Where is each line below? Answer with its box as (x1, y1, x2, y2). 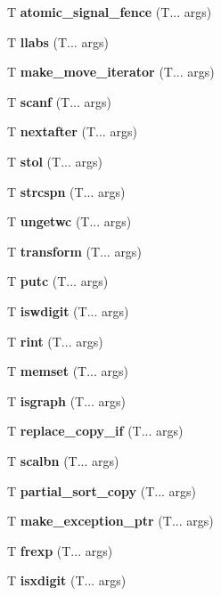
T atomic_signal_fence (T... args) (7, 3, 212, 20)
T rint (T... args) (7, 331, 103, 350)
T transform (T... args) (7, 241, 142, 260)
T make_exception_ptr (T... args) (7, 511, 214, 530)
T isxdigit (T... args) (7, 571, 127, 590)
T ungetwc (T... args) (7, 212, 132, 231)
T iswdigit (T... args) (7, 301, 129, 320)
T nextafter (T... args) (7, 122, 137, 141)
